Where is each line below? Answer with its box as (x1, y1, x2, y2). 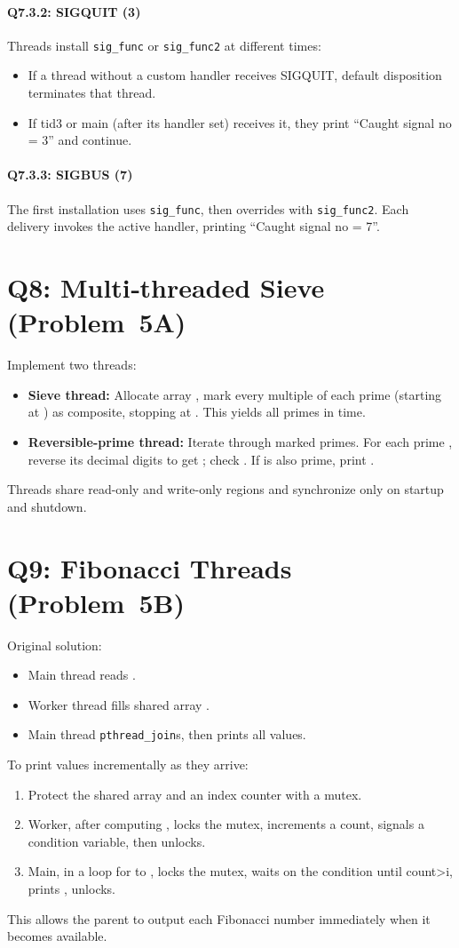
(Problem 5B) (7, 584, 185, 620)
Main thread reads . (28, 665, 136, 684)
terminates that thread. (28, 84, 156, 102)
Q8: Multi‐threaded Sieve (7, 269, 325, 306)
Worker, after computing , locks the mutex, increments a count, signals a (28, 815, 424, 833)
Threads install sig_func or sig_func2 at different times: (7, 36, 321, 54)
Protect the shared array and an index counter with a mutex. (28, 785, 362, 803)
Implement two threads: (7, 355, 137, 374)
